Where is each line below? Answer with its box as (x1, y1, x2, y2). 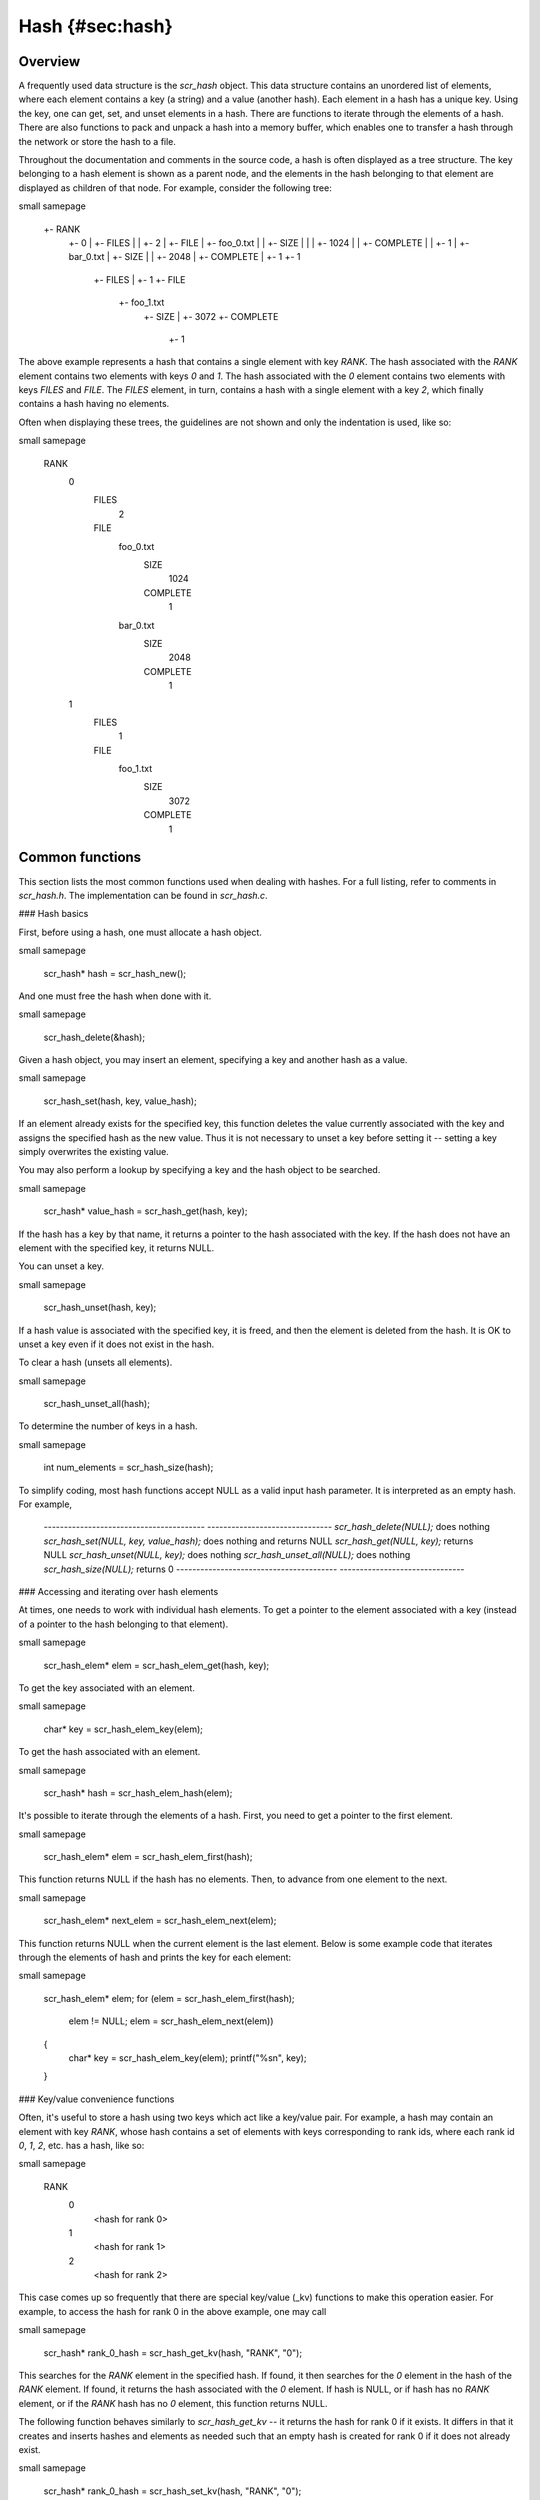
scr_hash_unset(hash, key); (43, 1301, 157, 1314)
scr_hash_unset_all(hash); (43, 1398, 150, 1410)
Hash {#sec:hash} (18, 15, 174, 37)
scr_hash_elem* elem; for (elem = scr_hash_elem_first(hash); (43, 1992, 295, 2004)
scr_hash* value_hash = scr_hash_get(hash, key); (43, 1205, 248, 1217)
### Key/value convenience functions (18, 2093, 175, 2105)
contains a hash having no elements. (18, 398, 170, 410)
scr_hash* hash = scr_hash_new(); (43, 967, 187, 979)
